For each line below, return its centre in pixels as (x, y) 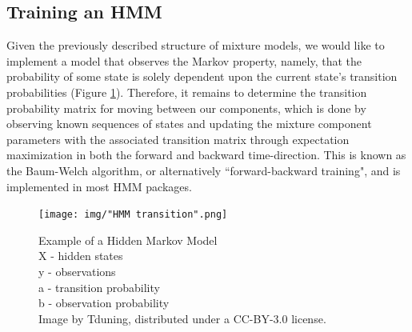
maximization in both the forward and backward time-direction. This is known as (206, 155)
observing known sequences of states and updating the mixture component (189, 124)
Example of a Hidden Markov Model (128, 240)
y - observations (77, 271)
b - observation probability (104, 303)
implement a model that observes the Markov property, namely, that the (184, 60)
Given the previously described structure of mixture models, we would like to (196, 45)
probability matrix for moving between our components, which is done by (186, 108)
